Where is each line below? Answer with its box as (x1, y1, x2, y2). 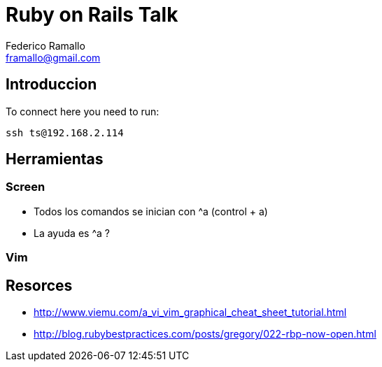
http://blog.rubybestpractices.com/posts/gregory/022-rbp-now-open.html (34, 328, 376, 340)
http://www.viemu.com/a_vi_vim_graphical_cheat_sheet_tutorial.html (34, 306, 347, 319)
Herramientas (6, 150, 104, 168)
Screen (6, 180, 45, 194)
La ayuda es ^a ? (34, 226, 110, 239)
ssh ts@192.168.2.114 (6, 127, 124, 138)
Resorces (6, 276, 73, 294)
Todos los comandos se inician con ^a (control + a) (34, 205, 268, 217)
